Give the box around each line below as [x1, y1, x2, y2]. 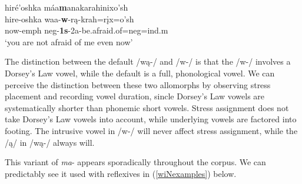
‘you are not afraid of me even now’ [5, 35, 133, 48]
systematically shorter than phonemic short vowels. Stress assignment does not [5, 101, 289, 113]
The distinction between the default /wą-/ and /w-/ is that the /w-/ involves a [5, 55, 291, 68]
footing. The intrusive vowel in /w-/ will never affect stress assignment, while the [5, 124, 298, 136]
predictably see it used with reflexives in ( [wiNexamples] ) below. [5, 167, 237, 179]
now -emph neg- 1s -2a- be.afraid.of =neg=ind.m [5, 24, 168, 36]
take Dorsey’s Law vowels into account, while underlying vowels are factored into [5, 113, 297, 125]
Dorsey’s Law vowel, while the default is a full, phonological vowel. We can [5, 66, 275, 79]
